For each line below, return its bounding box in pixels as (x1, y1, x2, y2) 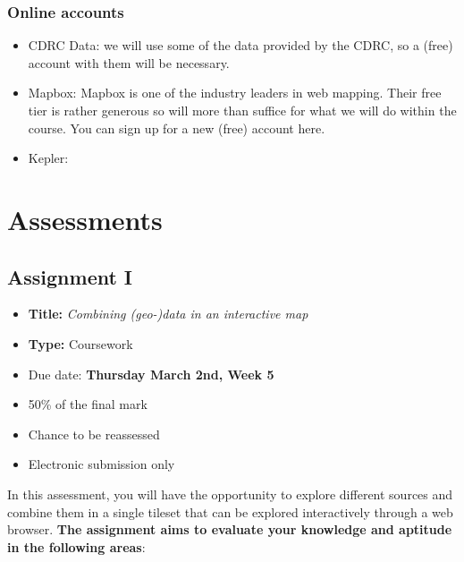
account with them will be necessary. (28, 53, 230, 72)
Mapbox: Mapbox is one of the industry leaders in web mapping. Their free (28, 83, 442, 102)
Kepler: (28, 149, 69, 167)
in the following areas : (7, 537, 146, 556)
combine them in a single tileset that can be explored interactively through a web (7, 502, 453, 521)
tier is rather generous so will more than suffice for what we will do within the (28, 101, 457, 119)
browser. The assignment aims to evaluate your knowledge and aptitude (7, 520, 452, 539)
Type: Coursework (28, 334, 133, 353)
